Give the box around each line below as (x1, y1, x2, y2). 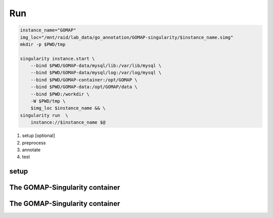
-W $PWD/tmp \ (30, 98, 66, 104)
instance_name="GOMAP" (20, 27, 76, 33)
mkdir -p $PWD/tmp (20, 41, 66, 47)
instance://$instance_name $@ (30, 120, 106, 125)
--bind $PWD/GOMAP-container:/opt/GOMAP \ (30, 77, 138, 83)
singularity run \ (20, 112, 68, 118)
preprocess (22, 139, 46, 146)
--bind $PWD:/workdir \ (30, 91, 89, 97)
